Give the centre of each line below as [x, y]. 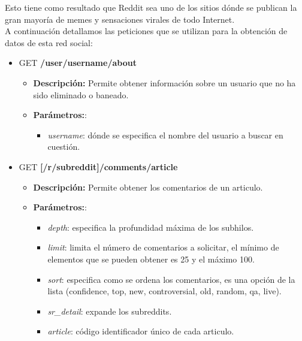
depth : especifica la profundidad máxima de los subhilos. [151, 227]
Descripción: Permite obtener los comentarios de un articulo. [148, 187]
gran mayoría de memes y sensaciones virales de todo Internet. [120, 19]
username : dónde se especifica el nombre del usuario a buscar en [165, 135]
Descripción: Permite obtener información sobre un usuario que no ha [164, 82]
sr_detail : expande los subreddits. [110, 311]
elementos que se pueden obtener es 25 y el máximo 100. [151, 259]
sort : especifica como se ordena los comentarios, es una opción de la [171, 279]
